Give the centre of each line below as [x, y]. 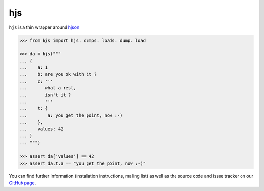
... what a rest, [48, 88]
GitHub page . [22, 183]
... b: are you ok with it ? [58, 74]
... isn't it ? [45, 95]
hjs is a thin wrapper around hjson [44, 27]
